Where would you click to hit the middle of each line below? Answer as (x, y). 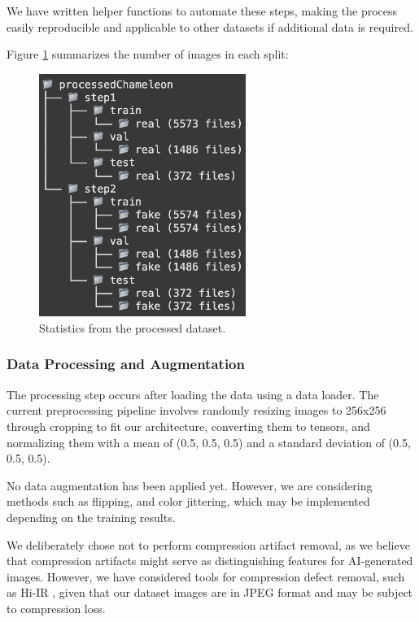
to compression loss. (56, 608)
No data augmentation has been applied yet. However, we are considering (190, 485)
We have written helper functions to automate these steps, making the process (202, 11)
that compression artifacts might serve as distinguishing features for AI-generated (210, 561)
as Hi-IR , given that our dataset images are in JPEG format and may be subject (210, 592)
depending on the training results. (91, 517)
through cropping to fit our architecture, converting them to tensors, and (188, 426)
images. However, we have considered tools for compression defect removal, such (206, 576)
